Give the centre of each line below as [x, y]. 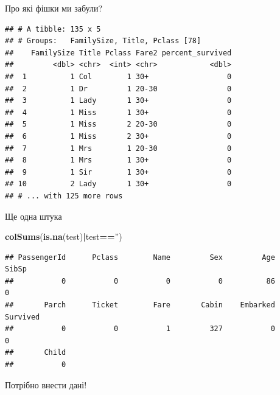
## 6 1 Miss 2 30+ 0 [118, 136]
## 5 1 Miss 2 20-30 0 [118, 124]
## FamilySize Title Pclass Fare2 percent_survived [118, 53]
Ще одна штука [33, 216]
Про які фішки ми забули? [54, 8]
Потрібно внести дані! [46, 384]
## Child [36, 353]
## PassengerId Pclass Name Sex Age [140, 257]
